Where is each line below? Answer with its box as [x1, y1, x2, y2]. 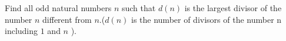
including [5, 25, 38, 37]
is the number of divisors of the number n [131, 13, 282, 25]
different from [42, 13, 92, 25]
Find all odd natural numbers [5, 2, 112, 13]
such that [121, 2, 156, 13]
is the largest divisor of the [184, 2, 282, 13]
